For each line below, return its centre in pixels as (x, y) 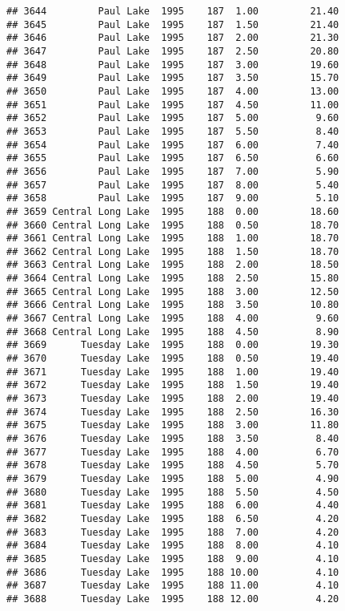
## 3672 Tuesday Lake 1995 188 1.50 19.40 (173, 385)
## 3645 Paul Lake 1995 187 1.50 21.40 (173, 24)
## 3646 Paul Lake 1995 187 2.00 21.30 (173, 38)
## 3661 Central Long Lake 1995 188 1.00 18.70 (173, 239)
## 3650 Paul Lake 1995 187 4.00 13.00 (173, 91)
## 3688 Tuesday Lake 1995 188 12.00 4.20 (173, 599)
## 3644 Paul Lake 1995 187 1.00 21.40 (173, 11)
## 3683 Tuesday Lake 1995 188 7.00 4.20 (173, 532)
